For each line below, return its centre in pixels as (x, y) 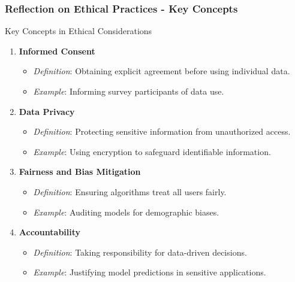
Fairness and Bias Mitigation (80, 172)
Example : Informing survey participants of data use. (129, 91)
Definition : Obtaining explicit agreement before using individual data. (162, 71)
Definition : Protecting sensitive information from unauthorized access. (162, 131)
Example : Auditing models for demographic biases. (126, 212)
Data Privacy (47, 111)
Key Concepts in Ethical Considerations (79, 31)
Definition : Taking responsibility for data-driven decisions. (140, 252)
